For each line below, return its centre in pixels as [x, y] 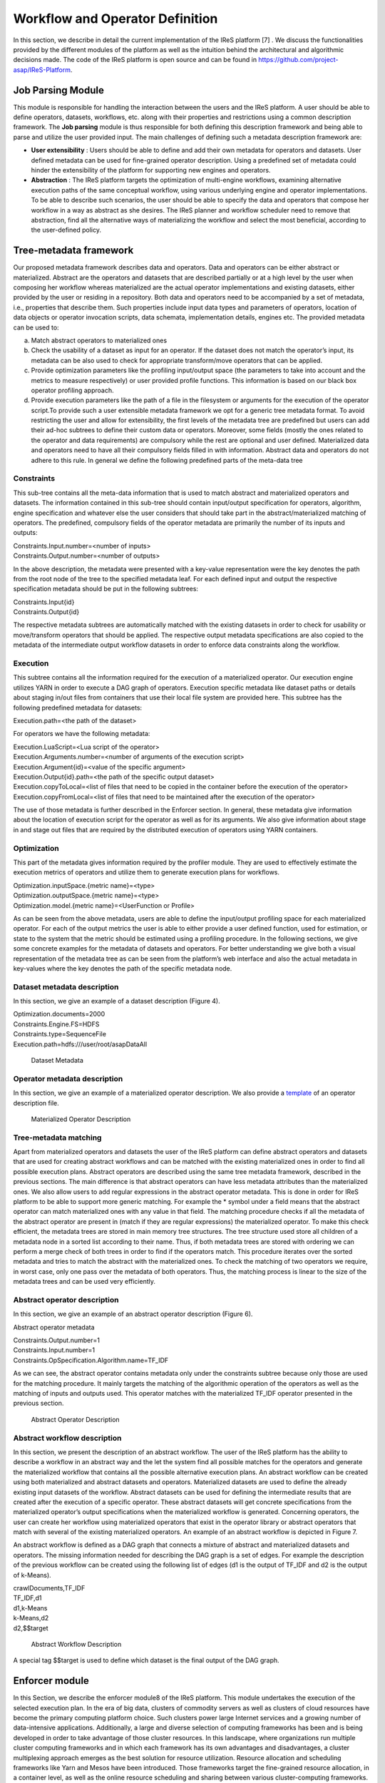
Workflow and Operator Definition [115, 19]
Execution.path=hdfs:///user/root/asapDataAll [80, 1044]
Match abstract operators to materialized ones [99, 340]
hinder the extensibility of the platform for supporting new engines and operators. [151, 170]
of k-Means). [32, 1575]
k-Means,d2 [31, 1618]
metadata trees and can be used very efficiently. [84, 1282]
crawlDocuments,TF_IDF [49, 1588]
